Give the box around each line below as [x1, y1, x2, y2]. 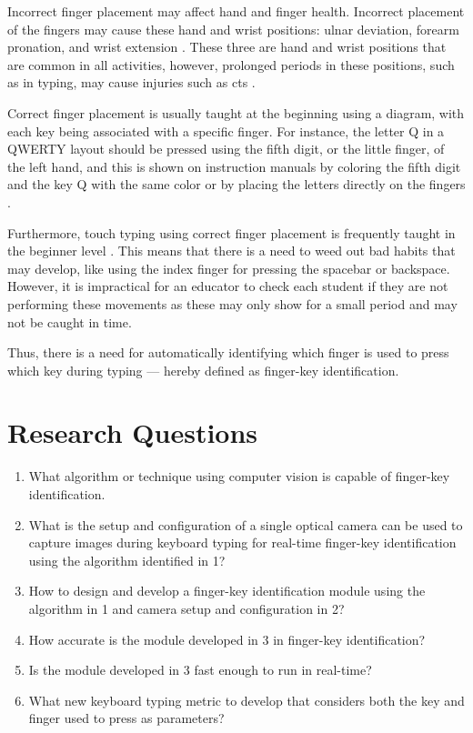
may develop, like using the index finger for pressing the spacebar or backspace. [7, 258, 450, 277]
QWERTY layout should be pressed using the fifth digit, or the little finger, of [7, 139, 445, 158]
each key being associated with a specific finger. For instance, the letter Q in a [7, 121, 445, 140]
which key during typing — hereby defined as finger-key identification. [7, 360, 399, 379]
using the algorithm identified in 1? [28, 550, 226, 569]
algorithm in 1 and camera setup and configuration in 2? [28, 598, 345, 618]
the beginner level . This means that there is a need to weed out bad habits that [7, 241, 456, 260]
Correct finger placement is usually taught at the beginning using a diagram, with [7, 103, 465, 122]
